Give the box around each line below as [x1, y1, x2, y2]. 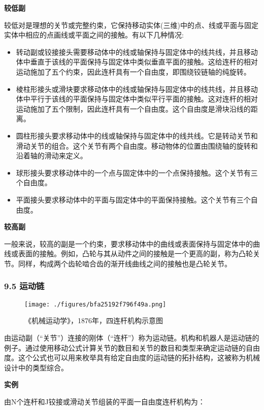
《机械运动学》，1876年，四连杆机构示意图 [24, 315, 163, 326]
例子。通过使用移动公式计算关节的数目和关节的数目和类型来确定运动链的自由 [4, 342, 260, 353]
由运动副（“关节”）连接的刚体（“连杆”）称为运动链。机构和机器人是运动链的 [4, 332, 259, 343]
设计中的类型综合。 [4, 362, 68, 372]
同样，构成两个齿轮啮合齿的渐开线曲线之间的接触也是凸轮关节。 [18, 258, 232, 268]
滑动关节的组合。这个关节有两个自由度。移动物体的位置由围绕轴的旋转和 [16, 140, 258, 151]
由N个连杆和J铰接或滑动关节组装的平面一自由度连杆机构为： [4, 396, 205, 406]
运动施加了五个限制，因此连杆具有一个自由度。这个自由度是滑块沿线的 [16, 103, 251, 114]
